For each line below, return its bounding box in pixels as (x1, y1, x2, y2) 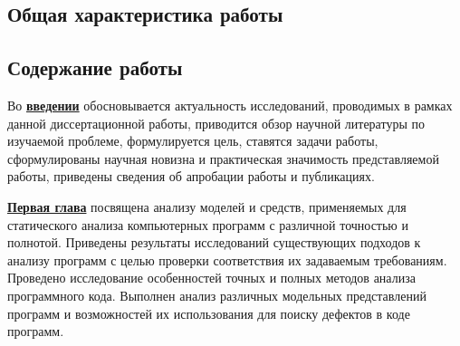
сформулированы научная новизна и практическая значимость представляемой (7, 149, 439, 168)
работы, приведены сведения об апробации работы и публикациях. (7, 167, 375, 186)
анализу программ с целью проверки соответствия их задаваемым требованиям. (7, 250, 447, 269)
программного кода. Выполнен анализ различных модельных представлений (7, 285, 426, 304)
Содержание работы (7, 53, 183, 82)
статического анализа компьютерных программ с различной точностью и (7, 215, 408, 234)
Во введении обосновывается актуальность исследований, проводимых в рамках (7, 95, 453, 114)
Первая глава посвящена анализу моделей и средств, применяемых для (7, 197, 407, 216)
